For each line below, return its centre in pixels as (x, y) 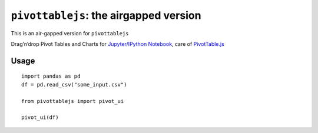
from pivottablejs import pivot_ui (73, 101)
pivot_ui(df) (40, 117)
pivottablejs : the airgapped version (106, 15)
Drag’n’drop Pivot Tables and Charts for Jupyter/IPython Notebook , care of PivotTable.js (118, 44)
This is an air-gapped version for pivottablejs (70, 33)
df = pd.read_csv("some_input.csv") (74, 84)
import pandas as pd (51, 76)
